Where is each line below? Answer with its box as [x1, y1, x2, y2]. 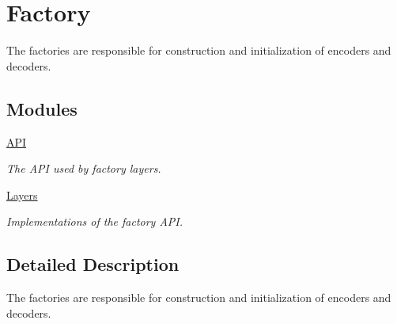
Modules [6, 96, 78, 120]
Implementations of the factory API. [6, 213, 183, 230]
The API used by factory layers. [6, 160, 161, 177]
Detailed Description [6, 252, 180, 276]
